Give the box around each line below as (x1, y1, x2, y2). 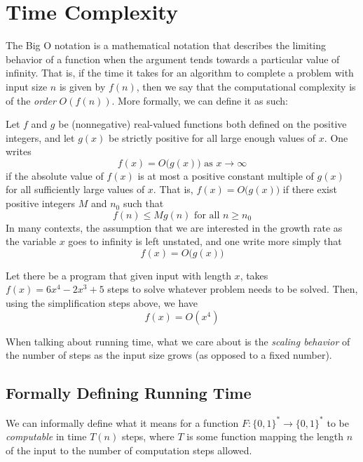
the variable (6, 234, 56, 249)
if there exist (282, 182, 337, 197)
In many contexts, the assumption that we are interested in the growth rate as (6, 220, 343, 235)
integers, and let (6, 130, 75, 145)
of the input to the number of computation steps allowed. (6, 442, 252, 457)
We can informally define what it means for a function (6, 415, 239, 430)
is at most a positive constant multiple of (137, 168, 314, 183)
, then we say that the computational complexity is (136, 79, 356, 93)
